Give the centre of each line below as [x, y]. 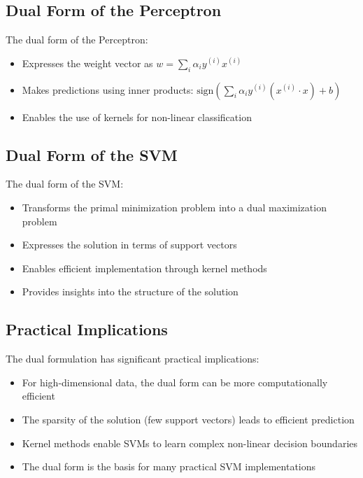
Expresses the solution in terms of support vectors [129, 245]
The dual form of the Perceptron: [77, 40]
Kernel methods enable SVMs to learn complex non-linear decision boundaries [190, 443]
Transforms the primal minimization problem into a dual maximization [174, 207]
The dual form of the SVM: [65, 184]
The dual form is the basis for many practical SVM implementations [169, 466]
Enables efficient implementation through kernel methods [144, 268]
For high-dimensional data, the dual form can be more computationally [175, 382]
